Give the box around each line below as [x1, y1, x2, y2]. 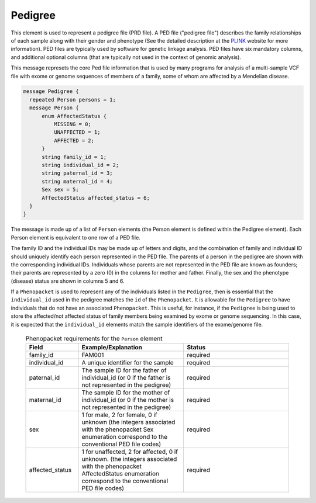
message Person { [29, 105, 79, 111]
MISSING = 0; [53, 121, 92, 128]
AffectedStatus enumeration [81, 470, 159, 478]
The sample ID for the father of [81, 366, 167, 374]
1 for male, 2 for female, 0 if [81, 411, 157, 419]
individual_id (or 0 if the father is [81, 374, 171, 382]
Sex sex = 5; [42, 186, 79, 193]
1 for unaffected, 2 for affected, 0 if [81, 448, 178, 456]
